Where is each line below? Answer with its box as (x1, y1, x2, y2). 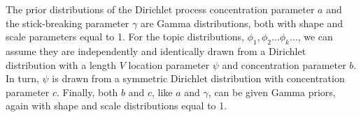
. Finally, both (57, 84, 118, 99)
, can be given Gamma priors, (208, 84, 336, 99)
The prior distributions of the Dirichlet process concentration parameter (6, 2, 315, 16)
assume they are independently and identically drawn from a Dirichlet (6, 43, 306, 58)
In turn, (6, 71, 39, 86)
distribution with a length (6, 57, 117, 72)
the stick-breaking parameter (6, 15, 129, 30)
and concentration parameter (222, 57, 346, 72)
